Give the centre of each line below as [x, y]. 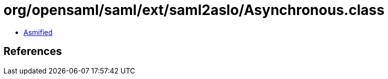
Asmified [38, 32]
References [33, 51]
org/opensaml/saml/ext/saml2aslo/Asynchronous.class [194, 10]
